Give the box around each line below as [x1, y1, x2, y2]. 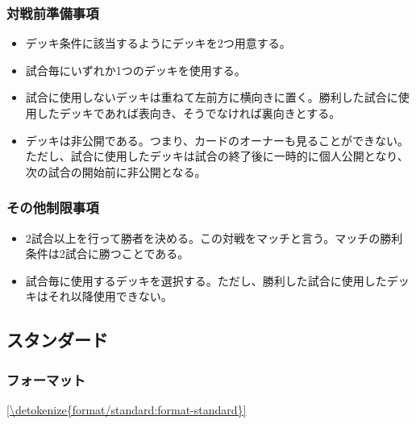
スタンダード [6, 327, 108, 352]
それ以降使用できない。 [48, 288, 173, 305]
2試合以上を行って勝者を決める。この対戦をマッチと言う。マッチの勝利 [25, 229, 403, 246]
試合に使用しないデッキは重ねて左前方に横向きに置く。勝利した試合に [25, 89, 398, 106]
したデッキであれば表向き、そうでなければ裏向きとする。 [36, 105, 341, 121]
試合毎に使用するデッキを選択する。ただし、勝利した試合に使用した [25, 272, 387, 289]
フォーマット [6, 369, 86, 389]
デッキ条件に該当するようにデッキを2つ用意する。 [25, 35, 291, 52]
